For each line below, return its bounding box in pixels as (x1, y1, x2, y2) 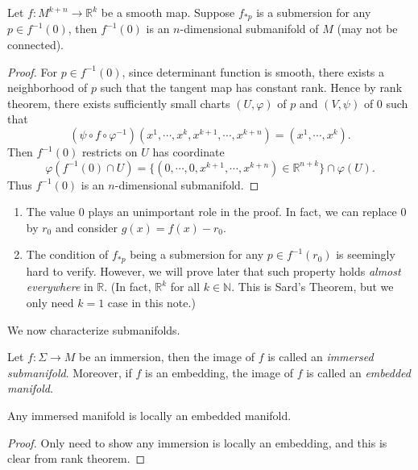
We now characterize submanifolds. (7, 321, 180, 338)
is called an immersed (267, 348, 374, 365)
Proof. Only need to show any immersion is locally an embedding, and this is (7, 434, 387, 451)
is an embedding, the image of (145, 364, 294, 381)
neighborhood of (7, 79, 88, 96)
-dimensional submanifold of (180, 20, 319, 37)
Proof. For (7, 63, 58, 80)
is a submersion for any (256, 4, 371, 20)
